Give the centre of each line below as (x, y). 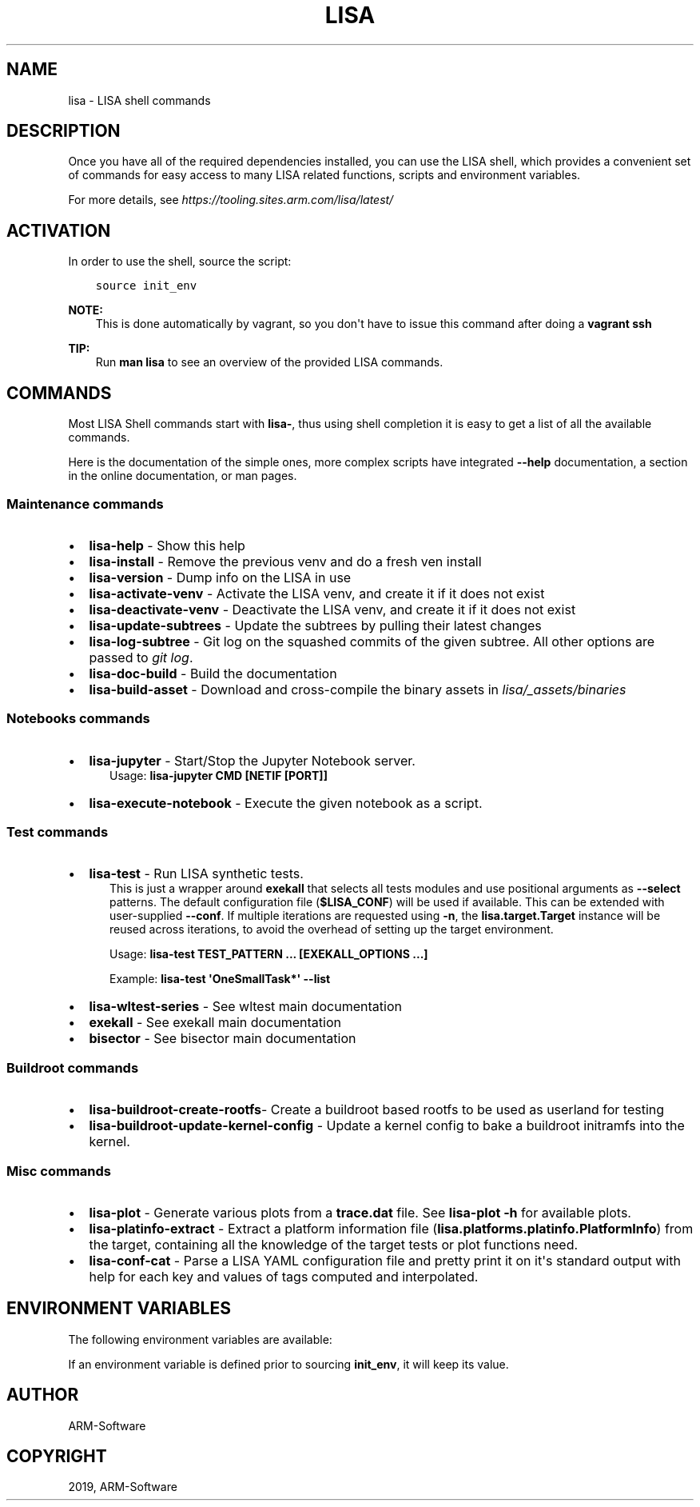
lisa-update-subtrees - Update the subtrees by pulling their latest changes (315, 625)
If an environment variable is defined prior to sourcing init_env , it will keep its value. (288, 1364)
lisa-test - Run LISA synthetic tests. (196, 874)
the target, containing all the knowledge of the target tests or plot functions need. (334, 1244)
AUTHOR (43, 1395)
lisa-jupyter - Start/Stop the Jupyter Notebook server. (252, 760)
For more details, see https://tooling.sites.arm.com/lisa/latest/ (231, 200)
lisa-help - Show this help (167, 545)
